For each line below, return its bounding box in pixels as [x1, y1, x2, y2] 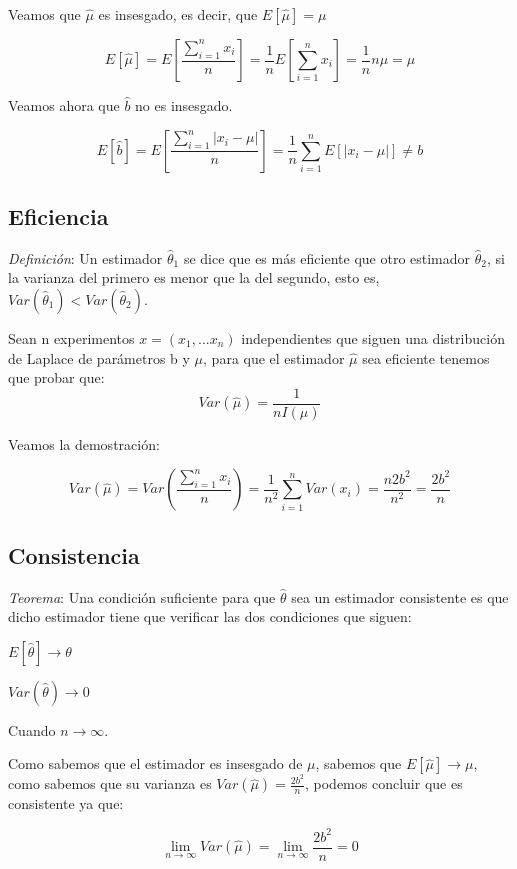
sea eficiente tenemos [362, 347, 490, 368]
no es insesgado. [135, 95, 233, 115]
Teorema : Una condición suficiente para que [8, 586, 276, 607]
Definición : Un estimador [8, 247, 163, 268]
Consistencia [8, 539, 140, 570]
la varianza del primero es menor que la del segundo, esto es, [8, 267, 380, 288]
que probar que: [8, 367, 105, 388]
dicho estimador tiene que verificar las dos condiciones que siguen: [8, 606, 412, 627]
